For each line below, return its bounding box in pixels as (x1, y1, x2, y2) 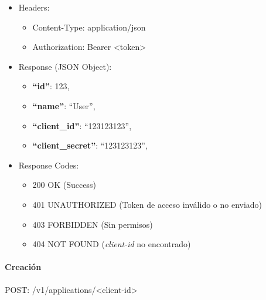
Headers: (18, 1, 50, 13)
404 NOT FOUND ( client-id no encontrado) (32, 238, 191, 250)
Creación (5, 261, 42, 273)
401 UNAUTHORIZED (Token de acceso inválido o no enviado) (32, 198, 262, 210)
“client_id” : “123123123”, (32, 119, 132, 132)
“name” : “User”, (32, 99, 96, 112)
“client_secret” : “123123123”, (32, 139, 148, 151)
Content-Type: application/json (32, 21, 146, 33)
